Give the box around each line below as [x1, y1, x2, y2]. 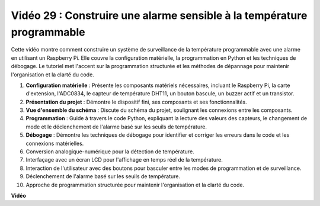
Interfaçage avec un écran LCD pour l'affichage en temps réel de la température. [25, 156, 223, 163]
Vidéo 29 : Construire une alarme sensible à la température [11, 9, 308, 22]
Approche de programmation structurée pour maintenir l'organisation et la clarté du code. [25, 181, 245, 188]
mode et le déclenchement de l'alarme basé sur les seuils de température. [25, 123, 207, 130]
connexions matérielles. [25, 140, 84, 147]
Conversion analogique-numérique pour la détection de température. [25, 148, 195, 155]
